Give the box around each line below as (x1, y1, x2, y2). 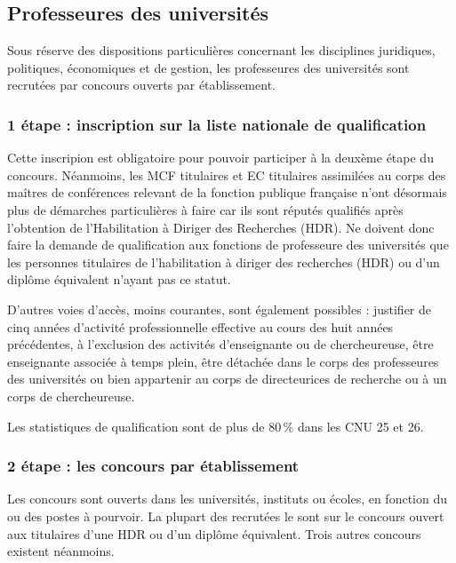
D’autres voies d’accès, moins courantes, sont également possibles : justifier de (7, 299, 432, 318)
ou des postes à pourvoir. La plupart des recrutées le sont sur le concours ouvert (7, 506, 444, 525)
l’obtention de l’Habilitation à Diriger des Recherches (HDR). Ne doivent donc (7, 218, 435, 236)
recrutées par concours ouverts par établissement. (7, 75, 276, 94)
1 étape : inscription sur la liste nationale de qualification (7, 113, 427, 135)
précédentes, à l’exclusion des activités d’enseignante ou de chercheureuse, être (7, 335, 434, 353)
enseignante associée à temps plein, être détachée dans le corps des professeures (7, 352, 439, 370)
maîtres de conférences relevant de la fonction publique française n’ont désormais (7, 183, 447, 202)
